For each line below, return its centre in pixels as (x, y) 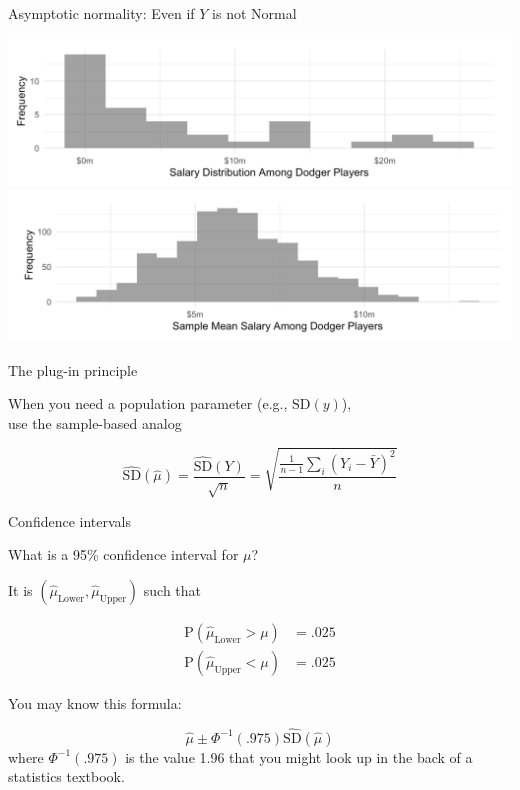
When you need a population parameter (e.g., (148, 403)
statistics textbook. (66, 776)
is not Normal (254, 13)
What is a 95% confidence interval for (123, 554)
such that (172, 589)
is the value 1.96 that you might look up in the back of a (299, 756)
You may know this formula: (95, 703)
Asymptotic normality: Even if (101, 13)
